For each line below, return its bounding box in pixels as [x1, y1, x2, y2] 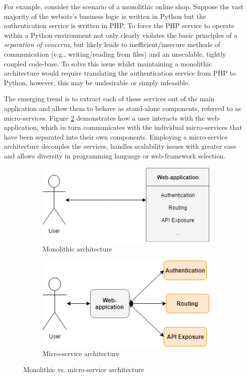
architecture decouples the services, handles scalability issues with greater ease [4, 141, 236, 151]
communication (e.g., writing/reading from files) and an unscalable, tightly [4, 48, 226, 59]
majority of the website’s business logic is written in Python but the [4, 11, 206, 21]
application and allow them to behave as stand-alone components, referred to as [4, 103, 241, 113]
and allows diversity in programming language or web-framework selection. [4, 150, 226, 160]
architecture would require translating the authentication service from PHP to [4, 68, 236, 78]
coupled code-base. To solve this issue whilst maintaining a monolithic [4, 58, 212, 68]
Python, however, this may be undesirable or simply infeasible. [4, 77, 190, 87]
